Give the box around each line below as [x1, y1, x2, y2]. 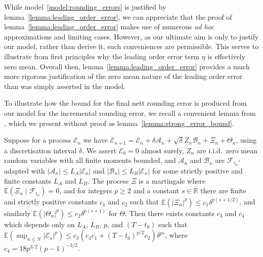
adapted [4, 165, 29, 176]
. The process [87, 175, 129, 186]
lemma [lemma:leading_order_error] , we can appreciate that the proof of [4, 11, 232, 22]
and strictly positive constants [4, 196, 98, 207]
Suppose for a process [4, 135, 71, 145]
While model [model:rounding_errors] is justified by [4, 2, 166, 12]
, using [236, 135, 256, 145]
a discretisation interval [4, 145, 77, 155]
